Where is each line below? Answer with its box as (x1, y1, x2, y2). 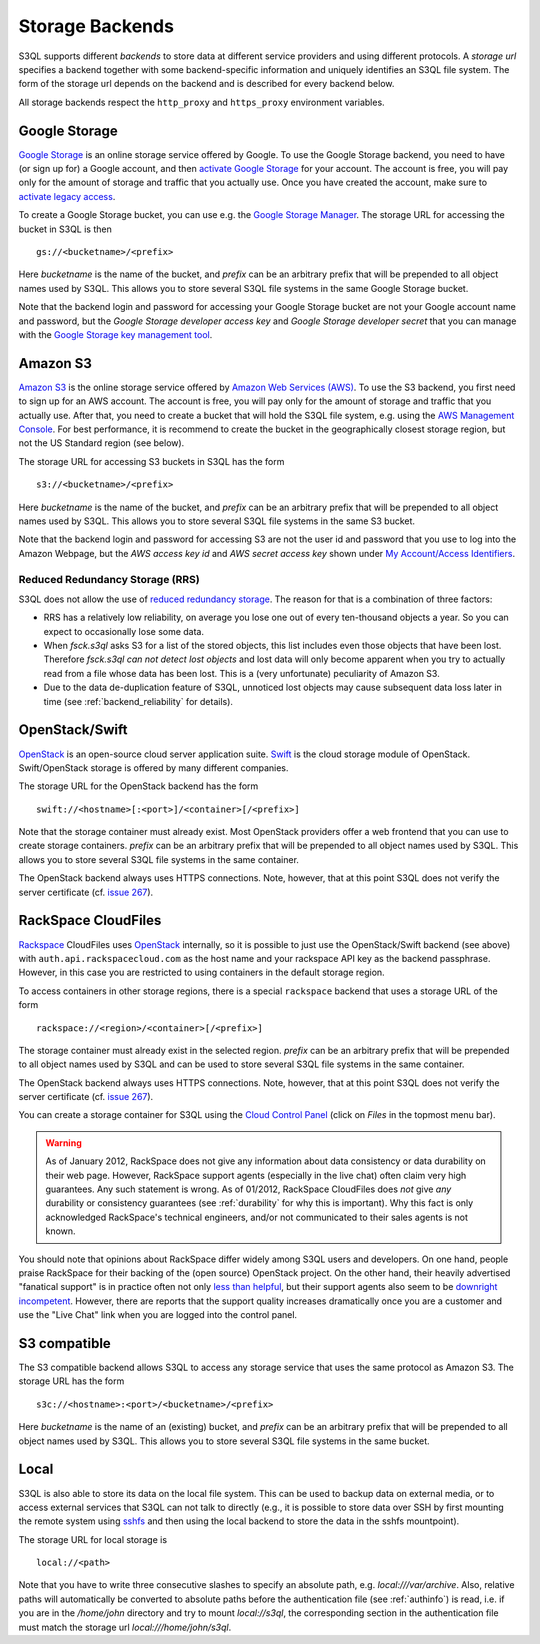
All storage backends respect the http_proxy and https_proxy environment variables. (18, 96, 385, 108)
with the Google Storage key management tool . (18, 328, 213, 340)
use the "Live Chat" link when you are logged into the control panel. (18, 1309, 298, 1321)
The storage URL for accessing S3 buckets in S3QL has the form (18, 455, 285, 467)
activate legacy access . (18, 190, 116, 202)
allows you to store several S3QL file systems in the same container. (18, 853, 300, 865)
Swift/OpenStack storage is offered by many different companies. (18, 761, 289, 774)
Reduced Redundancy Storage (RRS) (18, 572, 200, 586)
